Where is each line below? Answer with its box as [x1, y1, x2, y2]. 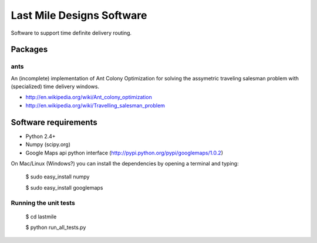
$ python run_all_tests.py [25, 224, 86, 231]
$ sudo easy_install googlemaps [25, 184, 103, 191]
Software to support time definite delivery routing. [11, 29, 132, 36]
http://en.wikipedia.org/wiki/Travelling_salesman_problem [25, 102, 166, 109]
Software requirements [11, 117, 97, 127]
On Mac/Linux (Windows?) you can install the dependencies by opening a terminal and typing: [11, 160, 239, 167]
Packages [11, 45, 48, 55]
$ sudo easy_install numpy [25, 173, 90, 180]
